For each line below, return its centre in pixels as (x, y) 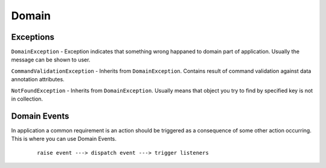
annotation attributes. (38, 79)
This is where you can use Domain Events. (64, 139)
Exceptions (33, 37)
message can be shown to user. (51, 60)
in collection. (27, 99)
